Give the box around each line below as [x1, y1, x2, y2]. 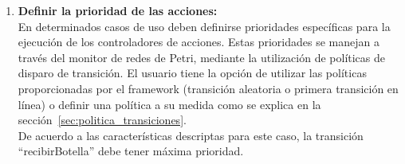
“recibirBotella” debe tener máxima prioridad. [18, 143, 244, 159]
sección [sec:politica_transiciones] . [18, 111, 187, 128]
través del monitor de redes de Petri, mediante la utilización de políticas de [18, 49, 386, 65]
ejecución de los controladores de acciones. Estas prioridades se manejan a [18, 33, 379, 50]
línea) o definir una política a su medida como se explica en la [18, 96, 321, 112]
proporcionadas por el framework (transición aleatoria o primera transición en [18, 80, 399, 96]
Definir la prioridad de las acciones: [18, 2, 218, 18]
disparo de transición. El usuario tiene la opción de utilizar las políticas [18, 64, 367, 81]
